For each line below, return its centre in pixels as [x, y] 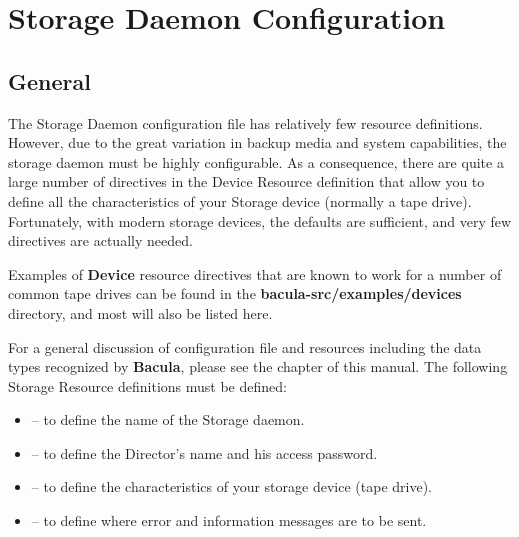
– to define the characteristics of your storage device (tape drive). [231, 486]
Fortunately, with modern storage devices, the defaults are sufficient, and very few [260, 220]
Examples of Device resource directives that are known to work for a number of [255, 273]
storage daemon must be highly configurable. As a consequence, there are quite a [256, 161]
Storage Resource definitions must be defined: [147, 385]
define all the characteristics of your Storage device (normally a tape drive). [240, 200]
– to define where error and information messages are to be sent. [229, 520]
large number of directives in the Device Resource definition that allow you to [246, 181]
